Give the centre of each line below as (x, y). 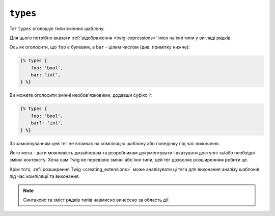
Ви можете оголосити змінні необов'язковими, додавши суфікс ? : (81, 95)
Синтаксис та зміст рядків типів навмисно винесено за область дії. (97, 200)
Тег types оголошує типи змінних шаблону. (57, 29)
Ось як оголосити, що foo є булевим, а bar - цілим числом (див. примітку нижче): (100, 47)
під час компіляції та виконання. (45, 176)
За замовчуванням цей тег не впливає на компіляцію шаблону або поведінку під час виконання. (115, 143)
